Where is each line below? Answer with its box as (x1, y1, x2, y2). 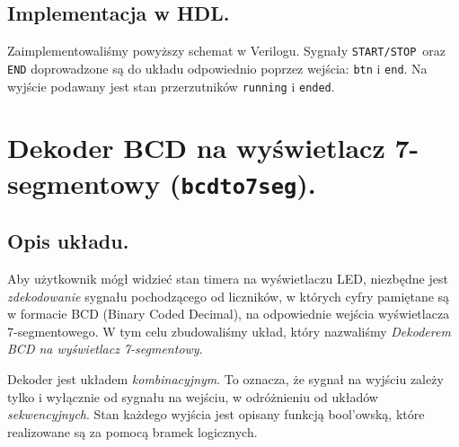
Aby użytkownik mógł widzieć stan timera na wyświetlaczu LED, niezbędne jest (7, 269, 448, 288)
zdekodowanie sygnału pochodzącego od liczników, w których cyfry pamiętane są (7, 286, 450, 305)
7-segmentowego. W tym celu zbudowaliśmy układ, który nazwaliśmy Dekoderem (7, 321, 451, 340)
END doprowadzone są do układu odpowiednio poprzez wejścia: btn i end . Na (7, 58, 428, 77)
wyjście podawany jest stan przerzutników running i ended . (7, 76, 335, 95)
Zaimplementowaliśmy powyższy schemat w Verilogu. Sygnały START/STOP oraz (7, 41, 446, 60)
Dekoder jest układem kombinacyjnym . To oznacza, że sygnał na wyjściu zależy (7, 370, 444, 389)
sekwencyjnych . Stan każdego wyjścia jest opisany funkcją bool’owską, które (7, 405, 425, 424)
